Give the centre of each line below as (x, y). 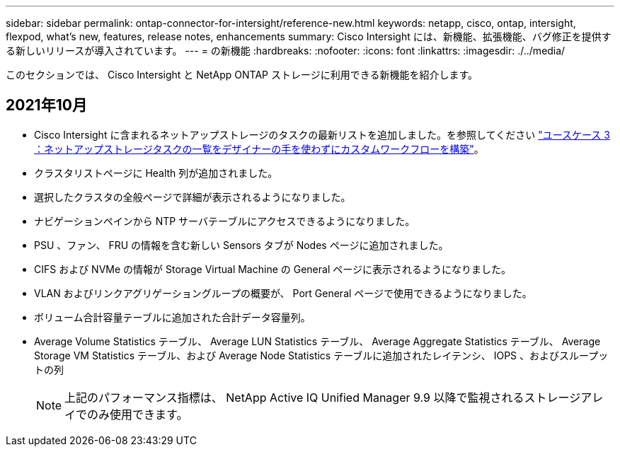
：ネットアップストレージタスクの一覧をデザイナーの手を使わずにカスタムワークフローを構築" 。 (259, 149)
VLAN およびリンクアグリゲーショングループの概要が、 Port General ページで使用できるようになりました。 (283, 293)
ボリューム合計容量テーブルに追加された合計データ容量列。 (172, 317)
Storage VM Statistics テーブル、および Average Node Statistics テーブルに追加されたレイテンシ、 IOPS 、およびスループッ (321, 355)
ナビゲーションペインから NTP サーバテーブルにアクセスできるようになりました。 (225, 221)
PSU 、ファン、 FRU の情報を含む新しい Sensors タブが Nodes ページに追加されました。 (241, 245)
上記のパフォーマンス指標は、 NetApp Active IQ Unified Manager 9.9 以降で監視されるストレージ (323, 397)
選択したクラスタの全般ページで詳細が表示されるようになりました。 (193, 197)
